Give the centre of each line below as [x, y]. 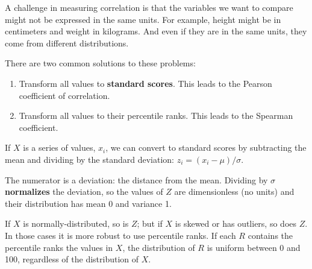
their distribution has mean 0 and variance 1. [88, 203]
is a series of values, [59, 147]
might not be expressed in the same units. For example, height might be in [143, 19]
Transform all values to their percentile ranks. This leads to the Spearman [156, 116]
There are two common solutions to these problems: [100, 63]
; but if [150, 223]
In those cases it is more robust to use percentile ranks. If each [120, 235]
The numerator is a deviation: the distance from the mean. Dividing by [136, 179]
